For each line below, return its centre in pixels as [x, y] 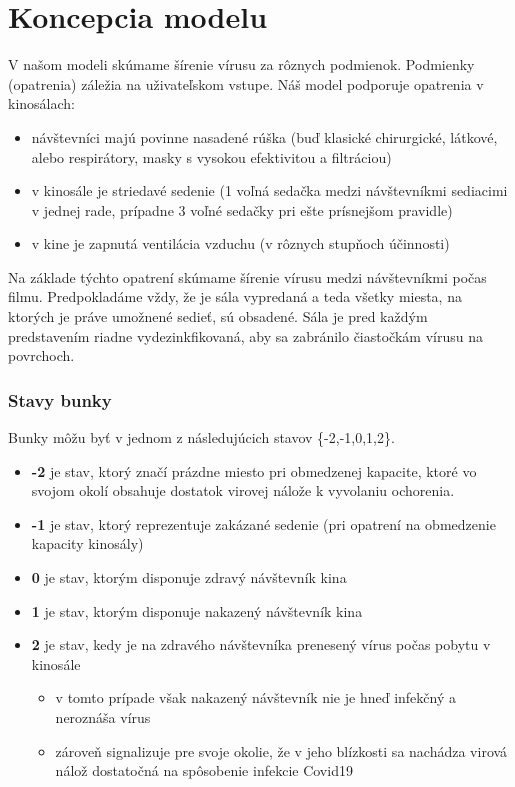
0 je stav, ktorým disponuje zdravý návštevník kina [189, 577]
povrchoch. [41, 355]
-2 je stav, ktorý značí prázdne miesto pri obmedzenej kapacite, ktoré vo [254, 470]
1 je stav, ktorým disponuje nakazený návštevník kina [197, 610]
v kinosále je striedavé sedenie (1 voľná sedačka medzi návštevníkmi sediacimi [269, 190]
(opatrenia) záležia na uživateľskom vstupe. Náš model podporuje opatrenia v [246, 83]
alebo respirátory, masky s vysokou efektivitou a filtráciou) [211, 156]
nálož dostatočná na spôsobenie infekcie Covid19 [204, 770]
